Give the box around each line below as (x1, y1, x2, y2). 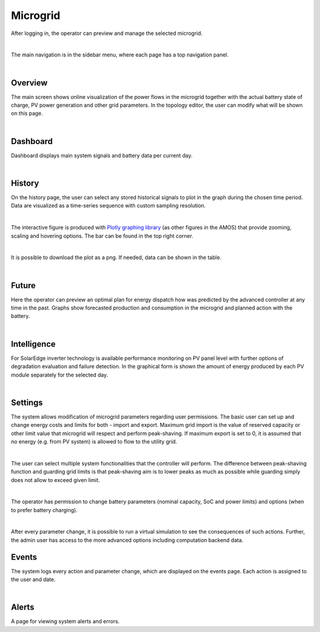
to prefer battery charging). (11, 506, 78, 513)
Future (11, 280, 36, 291)
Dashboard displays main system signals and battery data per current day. (11, 152, 193, 159)
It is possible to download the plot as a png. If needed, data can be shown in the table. (11, 254, 222, 261)
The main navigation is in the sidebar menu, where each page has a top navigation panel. (11, 51, 229, 59)
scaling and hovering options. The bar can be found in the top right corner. (11, 232, 194, 240)
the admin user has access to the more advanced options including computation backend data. (11, 537, 244, 544)
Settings (11, 397, 43, 407)
